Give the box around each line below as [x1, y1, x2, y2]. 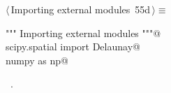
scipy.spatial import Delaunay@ [6, 39, 140, 54]
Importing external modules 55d [10, 2, 151, 16]
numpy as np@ [6, 52, 68, 67]
